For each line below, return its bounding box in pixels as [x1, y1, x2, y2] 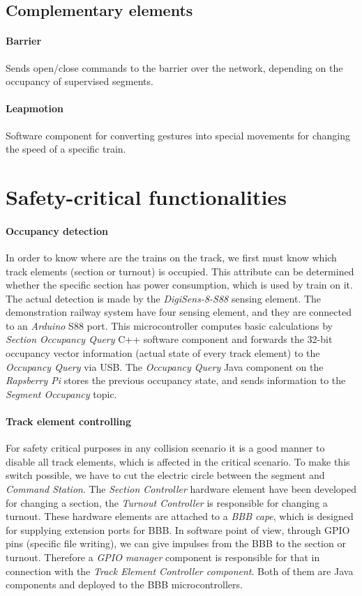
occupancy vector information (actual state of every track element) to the [6, 346, 320, 360]
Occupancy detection [6, 223, 108, 238]
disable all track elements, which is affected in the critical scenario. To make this [6, 454, 350, 468]
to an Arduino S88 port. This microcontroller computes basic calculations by [6, 318, 333, 333]
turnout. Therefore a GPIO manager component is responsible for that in [6, 550, 320, 564]
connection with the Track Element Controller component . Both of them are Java [6, 563, 354, 578]
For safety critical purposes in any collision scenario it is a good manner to [6, 441, 325, 455]
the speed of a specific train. [6, 142, 126, 156]
